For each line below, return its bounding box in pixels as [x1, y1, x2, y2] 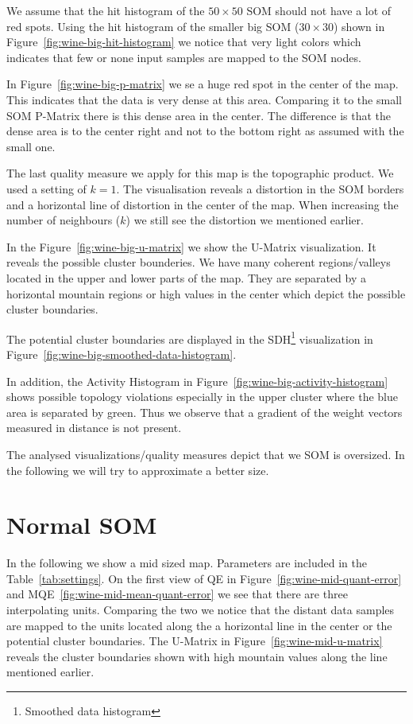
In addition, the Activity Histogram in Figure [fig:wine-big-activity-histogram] [6, 372, 388, 389]
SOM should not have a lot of [246, 2, 392, 18]
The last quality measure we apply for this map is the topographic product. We [6, 165, 394, 181]
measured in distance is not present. [6, 419, 182, 436]
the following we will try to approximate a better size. [6, 461, 269, 478]
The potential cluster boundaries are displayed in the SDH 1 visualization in [6, 328, 373, 347]
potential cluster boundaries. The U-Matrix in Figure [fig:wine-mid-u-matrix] [6, 633, 383, 649]
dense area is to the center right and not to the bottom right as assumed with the [6, 123, 404, 139]
